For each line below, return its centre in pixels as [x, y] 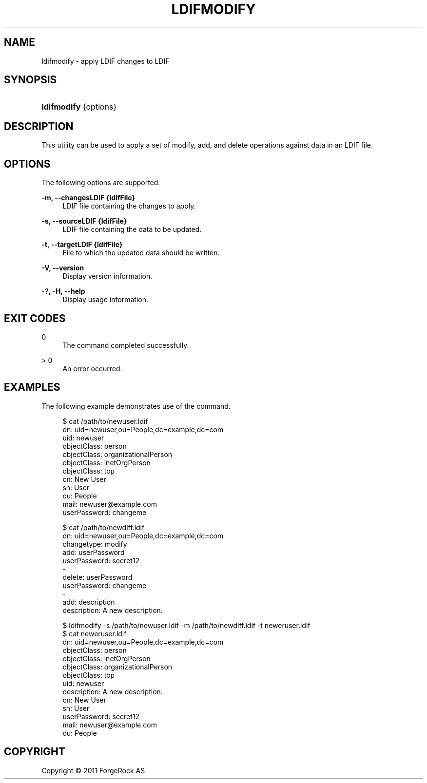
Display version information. [107, 276]
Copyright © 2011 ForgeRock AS [93, 770]
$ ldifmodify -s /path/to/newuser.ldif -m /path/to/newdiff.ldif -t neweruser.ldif [186, 625]
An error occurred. [92, 368]
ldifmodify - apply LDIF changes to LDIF [106, 61]
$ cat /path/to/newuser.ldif [105, 421]
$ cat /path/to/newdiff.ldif [104, 527]
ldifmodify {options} [79, 107]
